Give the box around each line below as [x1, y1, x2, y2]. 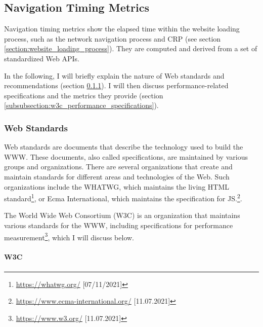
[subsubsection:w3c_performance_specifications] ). [4, 100, 159, 111]
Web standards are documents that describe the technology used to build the [4, 141, 243, 152]
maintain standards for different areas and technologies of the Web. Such [4, 171, 230, 181]
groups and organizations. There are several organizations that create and [4, 161, 233, 172]
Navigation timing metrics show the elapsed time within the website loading [4, 23, 240, 34]
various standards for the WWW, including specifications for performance [4, 220, 233, 230]
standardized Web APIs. [4, 53, 79, 63]
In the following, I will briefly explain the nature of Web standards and [4, 70, 225, 81]
